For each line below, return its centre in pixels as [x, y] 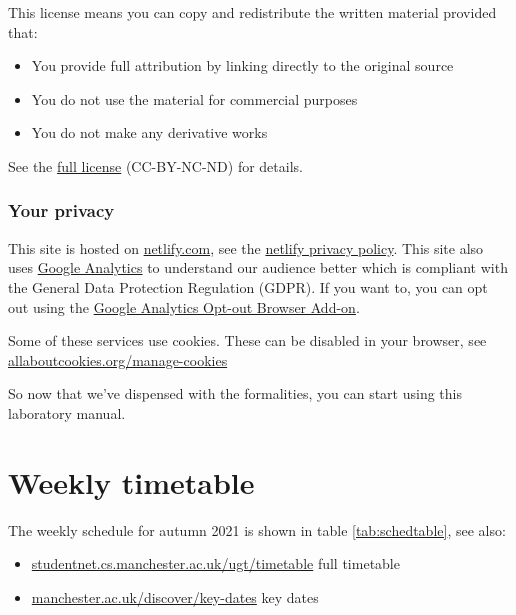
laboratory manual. [67, 412]
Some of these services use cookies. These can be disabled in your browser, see [247, 340]
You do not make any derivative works [149, 132]
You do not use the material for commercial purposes [194, 98]
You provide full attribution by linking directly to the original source [242, 65]
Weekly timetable [131, 481]
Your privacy [61, 210]
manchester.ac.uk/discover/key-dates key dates [175, 596]
